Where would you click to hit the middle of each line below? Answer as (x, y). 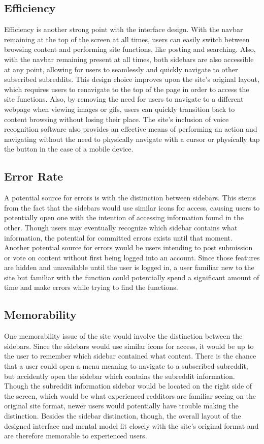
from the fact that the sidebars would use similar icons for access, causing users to (132, 207)
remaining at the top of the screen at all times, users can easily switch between (127, 39)
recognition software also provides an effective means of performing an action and (131, 129)
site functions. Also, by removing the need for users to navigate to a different (124, 99)
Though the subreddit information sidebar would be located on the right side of (128, 386)
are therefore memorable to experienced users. (76, 436)
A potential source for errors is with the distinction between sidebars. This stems (130, 198)
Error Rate (34, 176)
